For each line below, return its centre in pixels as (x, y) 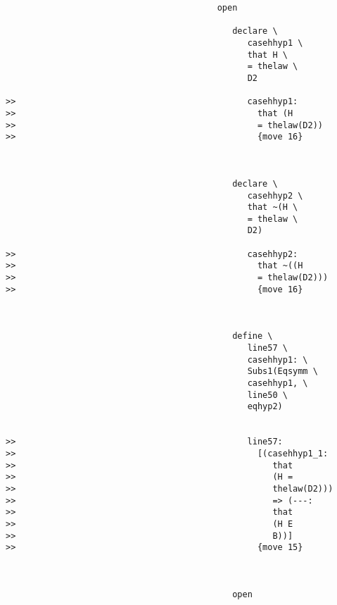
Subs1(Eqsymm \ (282, 372)
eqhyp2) (265, 407)
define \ (253, 336)
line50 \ (267, 395)
